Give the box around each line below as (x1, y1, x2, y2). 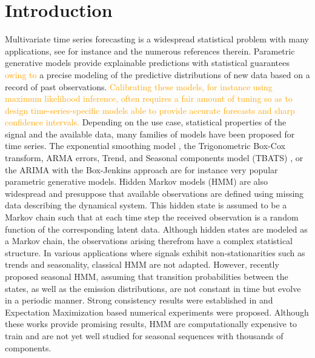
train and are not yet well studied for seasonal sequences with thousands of (5, 329, 283, 342)
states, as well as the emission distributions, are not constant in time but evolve (5, 282, 301, 294)
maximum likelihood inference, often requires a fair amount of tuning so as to (5, 92, 293, 105)
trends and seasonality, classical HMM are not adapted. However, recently (5, 258, 279, 271)
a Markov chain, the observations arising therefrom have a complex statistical (5, 234, 293, 247)
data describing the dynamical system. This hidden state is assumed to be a (5, 199, 287, 211)
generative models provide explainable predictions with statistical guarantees (5, 56, 290, 69)
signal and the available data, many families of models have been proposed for (5, 127, 295, 140)
